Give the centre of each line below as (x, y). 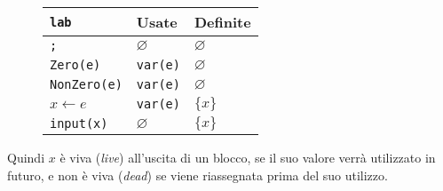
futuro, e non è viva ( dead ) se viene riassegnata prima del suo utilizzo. (198, 175)
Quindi (26, 157)
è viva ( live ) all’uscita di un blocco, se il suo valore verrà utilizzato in (248, 157)
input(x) (79, 123)
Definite (222, 22)
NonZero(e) (86, 84)
